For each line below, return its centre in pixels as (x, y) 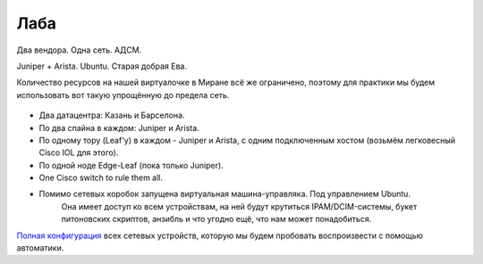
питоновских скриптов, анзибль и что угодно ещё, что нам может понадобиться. (216, 219)
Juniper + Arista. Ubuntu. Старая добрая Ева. (102, 66)
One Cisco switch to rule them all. (101, 177)
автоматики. (40, 248)
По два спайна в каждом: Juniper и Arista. (119, 128)
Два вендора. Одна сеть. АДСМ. (79, 50)
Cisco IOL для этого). (79, 153)
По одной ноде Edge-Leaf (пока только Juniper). (131, 165)
